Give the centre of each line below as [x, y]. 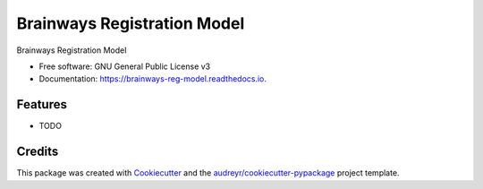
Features [42, 104]
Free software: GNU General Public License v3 [125, 66]
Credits [38, 152]
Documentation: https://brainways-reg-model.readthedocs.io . [153, 79]
